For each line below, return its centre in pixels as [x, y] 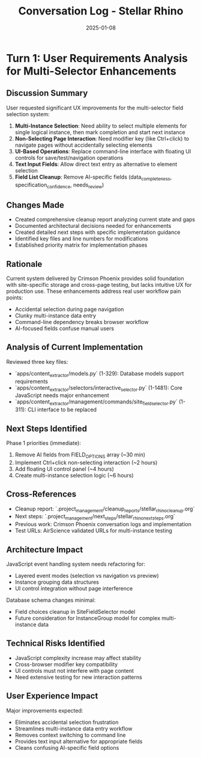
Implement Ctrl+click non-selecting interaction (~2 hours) [86, 462]
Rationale [24, 264]
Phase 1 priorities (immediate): [43, 443]
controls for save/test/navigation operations [69, 158]
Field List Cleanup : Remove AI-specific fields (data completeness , [93, 177]
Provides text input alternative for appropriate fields [79, 741]
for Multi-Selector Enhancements [91, 71]
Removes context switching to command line [70, 735]
